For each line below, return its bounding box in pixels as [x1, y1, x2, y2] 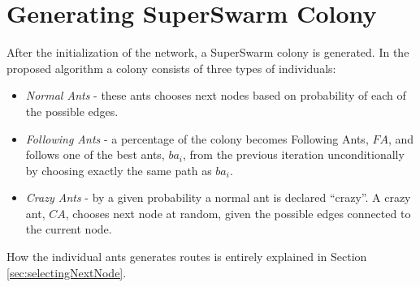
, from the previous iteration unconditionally [183, 146, 405, 163]
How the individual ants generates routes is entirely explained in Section [6, 248, 367, 265]
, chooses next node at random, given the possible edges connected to [65, 204, 411, 221]
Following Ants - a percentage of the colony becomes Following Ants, [25, 130, 369, 147]
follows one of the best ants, [25, 146, 165, 163]
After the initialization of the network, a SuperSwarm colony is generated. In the [6, 44, 409, 61]
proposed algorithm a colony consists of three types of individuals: [6, 59, 336, 76]
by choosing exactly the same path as [25, 161, 212, 178]
